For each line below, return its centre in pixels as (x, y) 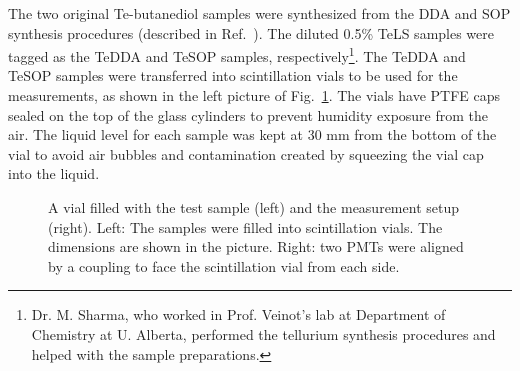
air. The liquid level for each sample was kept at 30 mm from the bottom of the (252, 134)
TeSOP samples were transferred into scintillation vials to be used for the (233, 75)
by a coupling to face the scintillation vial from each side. (224, 265)
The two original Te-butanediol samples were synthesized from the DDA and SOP (259, 13)
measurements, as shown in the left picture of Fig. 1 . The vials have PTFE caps (254, 95)
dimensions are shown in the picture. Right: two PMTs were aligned (256, 246)
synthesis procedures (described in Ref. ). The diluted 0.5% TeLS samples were (251, 32)
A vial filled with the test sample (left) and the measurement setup (253, 207)
